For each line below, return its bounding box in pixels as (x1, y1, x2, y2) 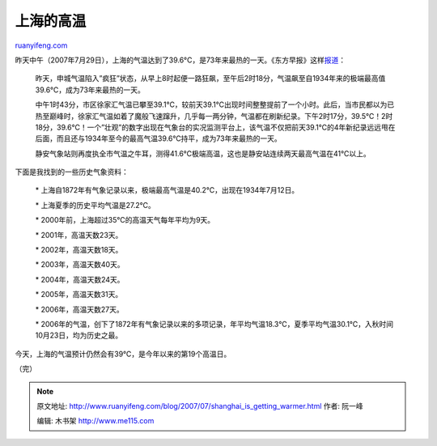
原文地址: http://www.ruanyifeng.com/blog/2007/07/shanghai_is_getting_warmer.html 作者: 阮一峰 (36, 401, 363, 410)
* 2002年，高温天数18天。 (35, 245, 123, 255)
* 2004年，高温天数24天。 (35, 274, 125, 284)
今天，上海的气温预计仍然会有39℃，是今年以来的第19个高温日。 (15, 349, 231, 359)
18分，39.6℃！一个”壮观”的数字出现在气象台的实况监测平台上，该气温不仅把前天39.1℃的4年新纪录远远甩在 (35, 122, 396, 132)
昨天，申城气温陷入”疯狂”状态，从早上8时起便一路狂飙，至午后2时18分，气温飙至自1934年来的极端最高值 (35, 74, 386, 83)
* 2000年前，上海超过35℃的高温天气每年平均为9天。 (35, 215, 215, 225)
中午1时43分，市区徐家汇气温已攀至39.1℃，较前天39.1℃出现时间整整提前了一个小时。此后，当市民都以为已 (35, 100, 395, 109)
